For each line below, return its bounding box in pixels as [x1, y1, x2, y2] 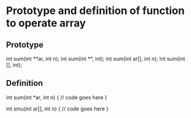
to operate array [6, 16, 86, 30]
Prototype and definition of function [6, 4, 185, 18]
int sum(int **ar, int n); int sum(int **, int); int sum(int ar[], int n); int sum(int [6, 55, 186, 62]
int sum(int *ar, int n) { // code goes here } [6, 93, 107, 100]
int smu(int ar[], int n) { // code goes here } [6, 105, 109, 112]
